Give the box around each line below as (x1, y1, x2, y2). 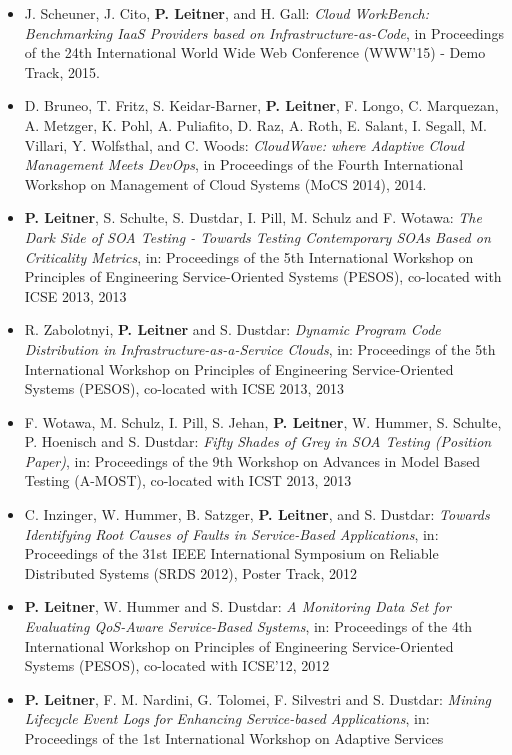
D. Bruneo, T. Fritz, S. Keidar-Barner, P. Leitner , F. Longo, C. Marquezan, (24, 95, 499, 116)
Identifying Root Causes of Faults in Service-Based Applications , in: (24, 523, 439, 544)
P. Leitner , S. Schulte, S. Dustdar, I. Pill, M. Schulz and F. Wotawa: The (24, 207, 482, 228)
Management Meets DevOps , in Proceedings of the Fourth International (24, 154, 464, 175)
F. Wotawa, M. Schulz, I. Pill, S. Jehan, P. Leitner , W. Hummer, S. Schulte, (24, 411, 502, 432)
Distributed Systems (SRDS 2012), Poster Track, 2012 (24, 562, 357, 583)
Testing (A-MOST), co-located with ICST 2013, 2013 (24, 470, 352, 491)
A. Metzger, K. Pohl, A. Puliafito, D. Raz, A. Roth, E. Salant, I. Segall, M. (24, 114, 487, 135)
